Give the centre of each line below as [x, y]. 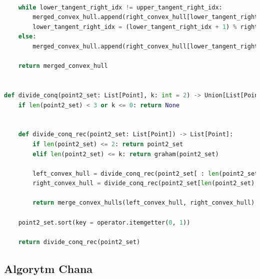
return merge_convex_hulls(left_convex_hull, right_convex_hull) [144, 203]
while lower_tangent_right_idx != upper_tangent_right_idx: [120, 7]
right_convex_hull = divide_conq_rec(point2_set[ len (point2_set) [144, 183]
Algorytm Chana [48, 268]
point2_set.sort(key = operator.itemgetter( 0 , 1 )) [104, 222]
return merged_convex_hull [63, 66]
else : [27, 37]
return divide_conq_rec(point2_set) [79, 242]
